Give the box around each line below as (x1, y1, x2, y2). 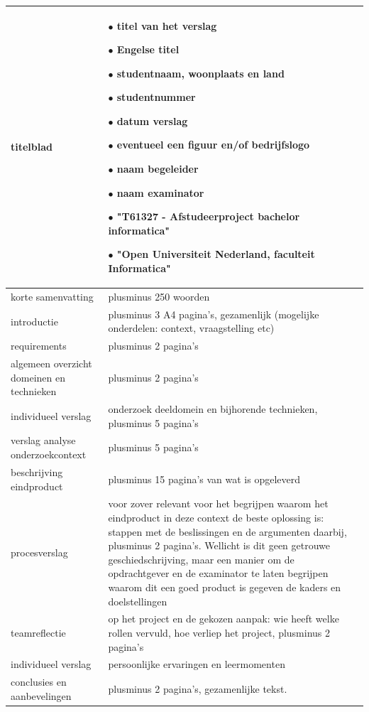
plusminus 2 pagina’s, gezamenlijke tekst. (108, 681, 287, 696)
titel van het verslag (116, 18, 217, 33)
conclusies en (11, 674, 67, 689)
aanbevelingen (11, 688, 72, 703)
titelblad (11, 139, 53, 154)
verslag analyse (11, 433, 76, 448)
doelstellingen (108, 593, 167, 608)
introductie (11, 313, 58, 328)
